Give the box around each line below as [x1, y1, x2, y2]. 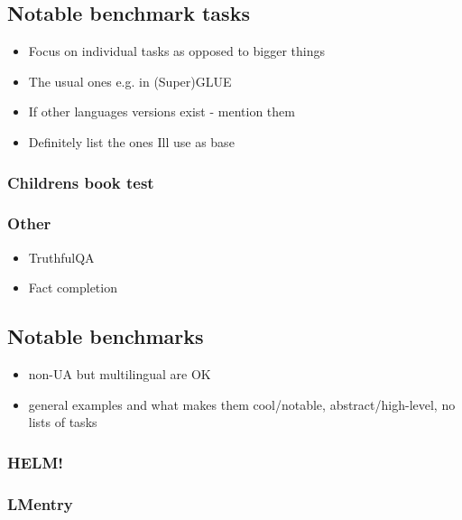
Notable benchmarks [7, 322, 204, 350]
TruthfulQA [28, 247, 95, 266]
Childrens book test [7, 171, 154, 193]
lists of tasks [28, 413, 97, 432]
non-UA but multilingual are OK [28, 365, 211, 384]
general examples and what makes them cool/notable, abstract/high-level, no [28, 395, 456, 413]
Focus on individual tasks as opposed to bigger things [28, 42, 325, 60]
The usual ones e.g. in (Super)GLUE [28, 71, 232, 90]
